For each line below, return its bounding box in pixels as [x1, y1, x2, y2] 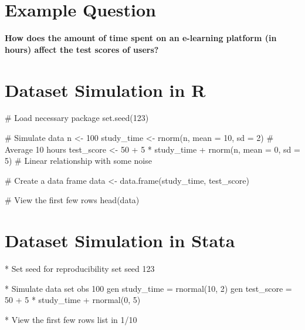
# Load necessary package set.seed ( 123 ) [5, 112, 149, 124]
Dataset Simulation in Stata [5, 228, 235, 252]
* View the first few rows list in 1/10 [5, 313, 137, 325]
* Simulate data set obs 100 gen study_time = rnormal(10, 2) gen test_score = [5, 282, 292, 294]
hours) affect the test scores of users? [5, 43, 159, 55]
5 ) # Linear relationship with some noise [5, 154, 152, 167]
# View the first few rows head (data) [5, 194, 140, 206]
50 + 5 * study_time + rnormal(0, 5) [5, 294, 141, 306]
